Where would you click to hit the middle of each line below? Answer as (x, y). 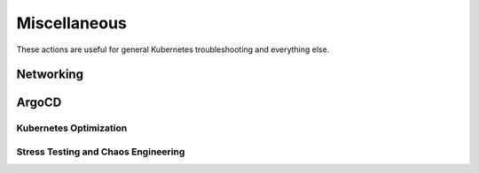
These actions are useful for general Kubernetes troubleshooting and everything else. (173, 49)
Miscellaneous (72, 23)
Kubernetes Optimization (72, 128)
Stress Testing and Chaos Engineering (101, 152)
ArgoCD (39, 103)
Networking (50, 75)
